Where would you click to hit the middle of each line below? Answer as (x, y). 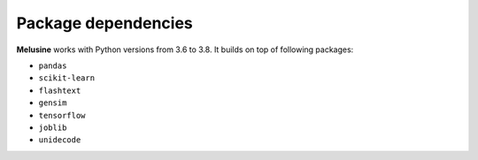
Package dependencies (105, 23)
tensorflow (62, 115)
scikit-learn (67, 78)
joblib (53, 127)
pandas (53, 65)
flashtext (60, 90)
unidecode (60, 140)
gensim (53, 103)
